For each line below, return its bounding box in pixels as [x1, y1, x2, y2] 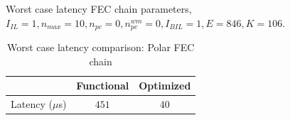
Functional [76, 78, 129, 93]
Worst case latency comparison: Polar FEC [6, 40, 195, 55]
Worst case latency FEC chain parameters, [6, 1, 192, 16]
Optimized [139, 78, 191, 93]
